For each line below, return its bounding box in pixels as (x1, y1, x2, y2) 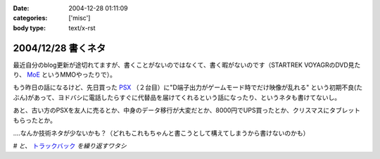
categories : (13, 14, 48, 23)
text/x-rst (68, 23, 96, 32)
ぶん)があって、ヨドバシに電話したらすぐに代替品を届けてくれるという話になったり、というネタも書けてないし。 (13, 93, 341, 101)
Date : (13, 4, 30, 12)
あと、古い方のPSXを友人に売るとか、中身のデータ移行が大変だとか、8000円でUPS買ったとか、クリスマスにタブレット (13, 106, 361, 115)
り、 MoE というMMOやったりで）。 (13, 70, 116, 79)
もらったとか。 (13, 116, 56, 125)
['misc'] (68, 14, 91, 23)
